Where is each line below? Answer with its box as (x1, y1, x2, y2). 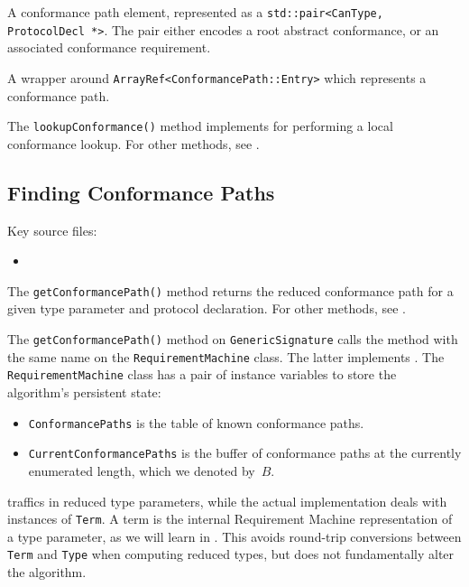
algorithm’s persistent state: (7, 383, 161, 402)
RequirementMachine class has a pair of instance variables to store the (7, 365, 397, 384)
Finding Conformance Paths (7, 178, 275, 206)
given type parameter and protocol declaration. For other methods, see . (7, 299, 406, 318)
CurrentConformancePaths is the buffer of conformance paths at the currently (28, 443, 462, 462)
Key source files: (7, 220, 97, 239)
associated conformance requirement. (7, 38, 211, 57)
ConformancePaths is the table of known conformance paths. (28, 413, 364, 432)
